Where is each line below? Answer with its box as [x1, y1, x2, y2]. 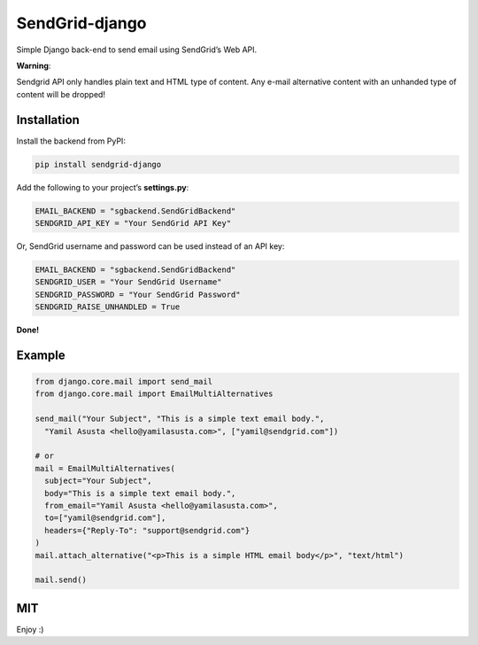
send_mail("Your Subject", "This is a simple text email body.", [35, 414, 325, 424]
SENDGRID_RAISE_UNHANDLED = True [35, 302, 181, 312]
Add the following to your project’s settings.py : [16, 182, 189, 192]
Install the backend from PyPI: [16, 136, 126, 146]
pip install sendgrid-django [35, 159, 162, 169]
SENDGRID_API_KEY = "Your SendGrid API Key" [35, 218, 232, 228]
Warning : [16, 60, 51, 71]
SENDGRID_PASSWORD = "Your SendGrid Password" [35, 289, 241, 299]
